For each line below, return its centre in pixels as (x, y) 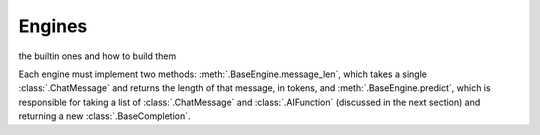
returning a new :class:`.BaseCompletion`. (104, 116)
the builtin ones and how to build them (97, 56)
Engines (53, 26)
